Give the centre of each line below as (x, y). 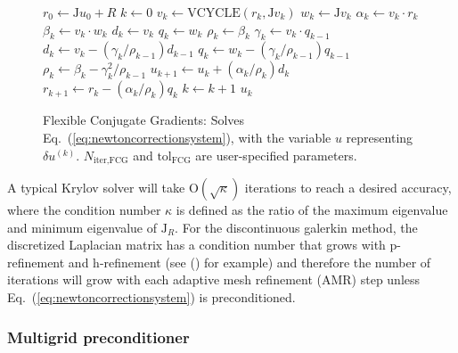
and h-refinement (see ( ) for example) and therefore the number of (249, 262)
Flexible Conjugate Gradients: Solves (144, 120)
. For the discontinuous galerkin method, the (296, 227)
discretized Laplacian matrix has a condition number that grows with (196, 245)
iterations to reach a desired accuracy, (348, 188)
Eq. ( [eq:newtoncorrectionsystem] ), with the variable (187, 137)
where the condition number (84, 210)
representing (380, 137)
